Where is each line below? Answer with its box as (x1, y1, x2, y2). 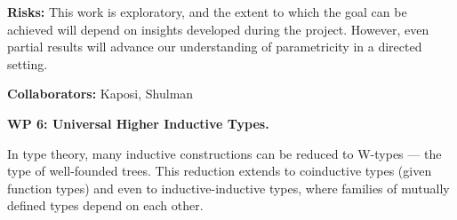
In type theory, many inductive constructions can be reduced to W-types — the (7, 144, 442, 162)
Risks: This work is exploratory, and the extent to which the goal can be (7, 3, 407, 20)
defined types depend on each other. (7, 196, 204, 215)
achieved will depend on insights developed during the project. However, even (7, 20, 429, 38)
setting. (7, 54, 48, 73)
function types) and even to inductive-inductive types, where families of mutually (7, 178, 450, 197)
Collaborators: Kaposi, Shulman (7, 84, 194, 103)
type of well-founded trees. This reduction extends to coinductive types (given (7, 161, 432, 180)
